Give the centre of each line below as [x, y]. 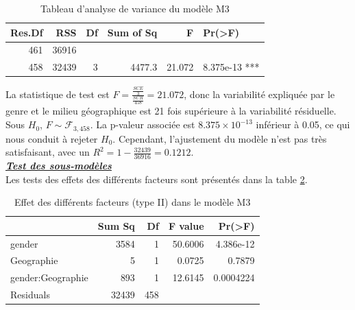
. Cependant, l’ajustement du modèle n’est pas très [220, 138]
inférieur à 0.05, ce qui [303, 124]
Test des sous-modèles [59, 165]
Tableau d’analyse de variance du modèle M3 [135, 8]
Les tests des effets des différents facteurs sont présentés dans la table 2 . [157, 179]
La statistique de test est [58, 94]
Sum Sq [116, 225]
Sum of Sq [132, 32]
